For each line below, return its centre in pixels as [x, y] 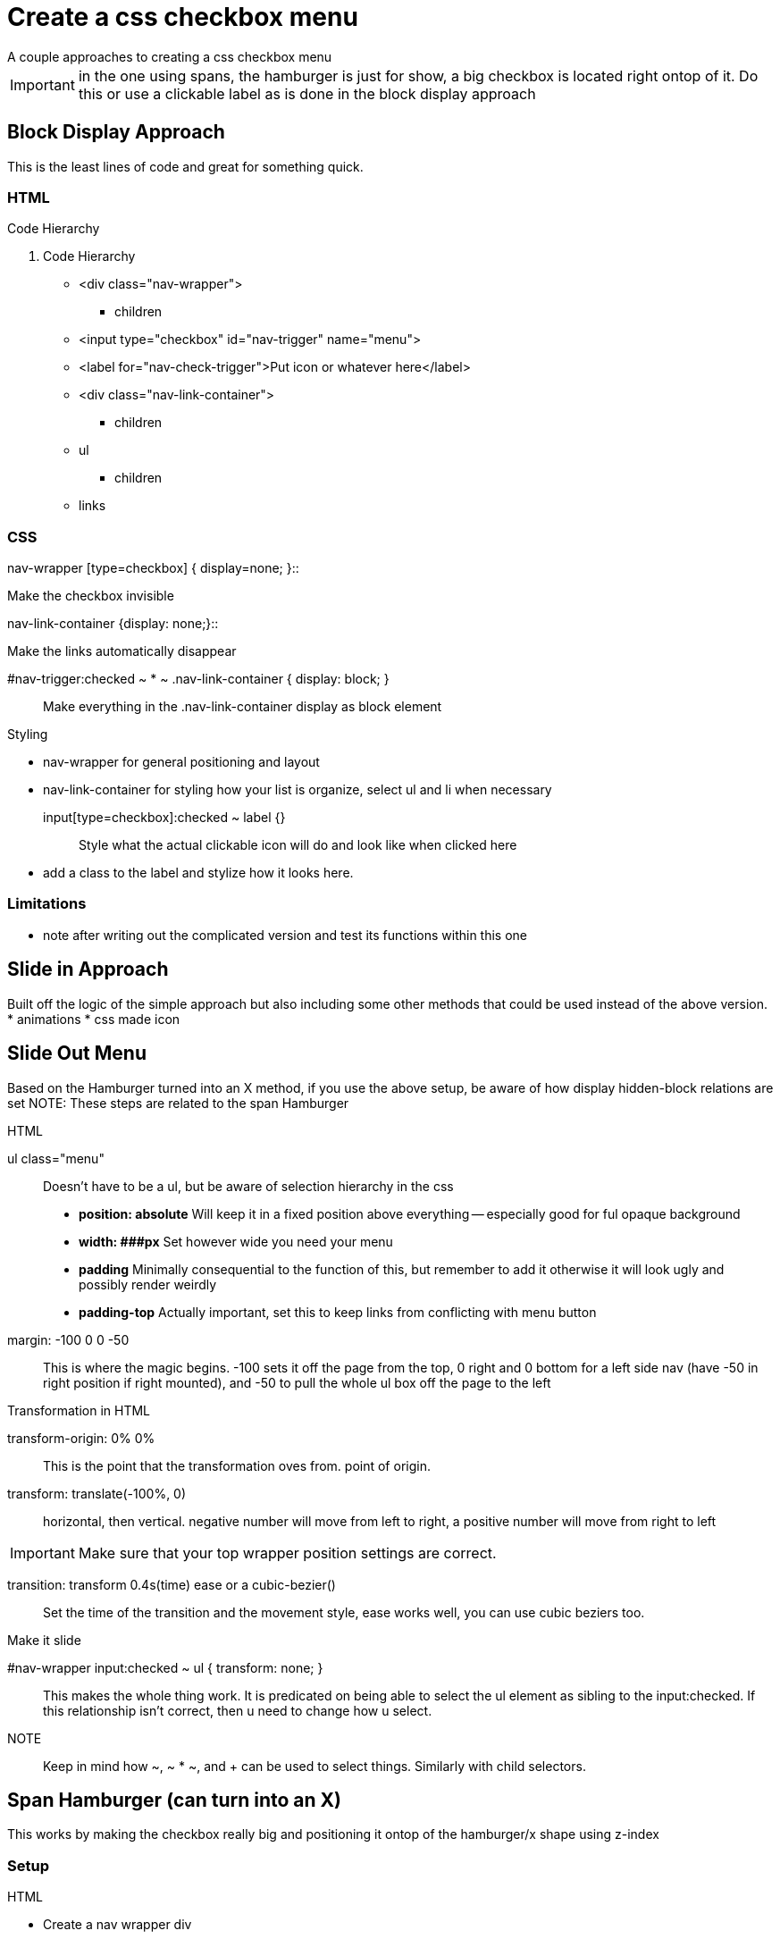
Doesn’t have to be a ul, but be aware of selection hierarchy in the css [248, 1186]
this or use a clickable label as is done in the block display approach [307, 93]
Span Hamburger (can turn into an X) [175, 1800]
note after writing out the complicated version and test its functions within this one [285, 935]
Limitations [47, 904]
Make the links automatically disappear [122, 651]
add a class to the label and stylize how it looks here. [198, 873]
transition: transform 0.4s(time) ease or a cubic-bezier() [172, 1584]
